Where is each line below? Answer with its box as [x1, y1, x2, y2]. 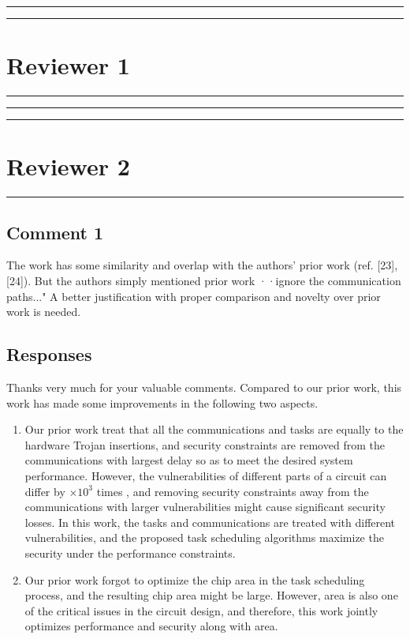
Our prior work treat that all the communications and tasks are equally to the [24, 421, 404, 438]
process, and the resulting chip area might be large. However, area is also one [24, 587, 398, 603]
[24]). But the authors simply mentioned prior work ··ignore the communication [6, 273, 401, 289]
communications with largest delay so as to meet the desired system [24, 452, 353, 468]
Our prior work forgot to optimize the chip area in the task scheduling [24, 571, 365, 588]
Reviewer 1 [6, 49, 130, 81]
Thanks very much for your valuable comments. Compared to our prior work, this [6, 379, 402, 396]
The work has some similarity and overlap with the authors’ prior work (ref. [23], [6, 257, 398, 273]
